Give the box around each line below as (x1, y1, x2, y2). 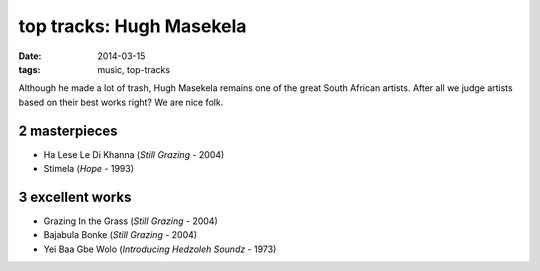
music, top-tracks (97, 63, 170, 75)
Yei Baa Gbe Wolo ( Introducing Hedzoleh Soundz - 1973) (43, 243, 277, 255)
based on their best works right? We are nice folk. (18, 96, 224, 108)
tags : (18, 63, 41, 75)
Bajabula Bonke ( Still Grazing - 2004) (43, 229, 198, 241)
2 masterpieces (18, 122, 119, 139)
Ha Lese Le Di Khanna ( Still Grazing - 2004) (43, 148, 225, 160)
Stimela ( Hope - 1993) (43, 163, 135, 175)
